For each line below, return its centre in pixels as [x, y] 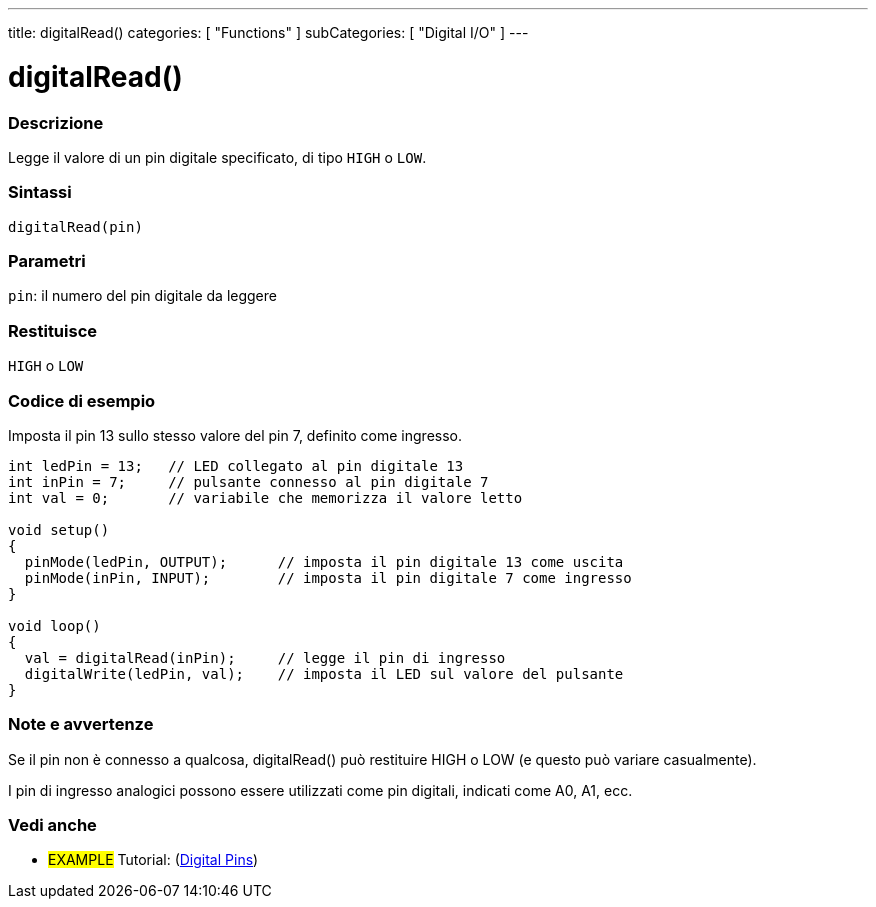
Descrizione [56, 122]
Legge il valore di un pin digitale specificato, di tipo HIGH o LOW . [217, 157]
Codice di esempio [82, 400]
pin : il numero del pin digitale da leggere [142, 296]
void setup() [59, 529]
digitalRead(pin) [75, 226]
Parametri [47, 261]
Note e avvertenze [81, 724]
